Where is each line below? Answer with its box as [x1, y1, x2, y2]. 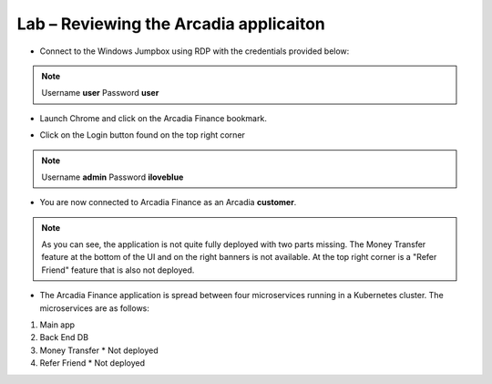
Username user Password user [41, 88, 159, 99]
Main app [39, 319, 76, 330]
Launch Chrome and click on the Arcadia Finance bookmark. [39, 112, 268, 123]
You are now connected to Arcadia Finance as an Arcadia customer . [39, 197, 297, 208]
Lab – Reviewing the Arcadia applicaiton [16, 14, 325, 34]
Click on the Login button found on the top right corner [39, 130, 246, 140]
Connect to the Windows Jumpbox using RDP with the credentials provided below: [39, 46, 350, 57]
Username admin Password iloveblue [41, 171, 184, 182]
